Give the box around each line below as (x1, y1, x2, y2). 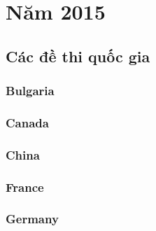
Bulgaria (6, 82, 55, 99)
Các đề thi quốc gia (6, 45, 150, 66)
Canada (6, 113, 49, 131)
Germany (6, 210, 59, 227)
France (6, 178, 44, 195)
